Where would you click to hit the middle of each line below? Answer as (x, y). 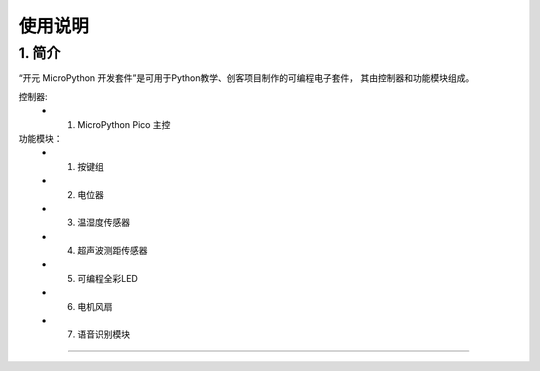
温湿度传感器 (103, 222)
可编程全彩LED (108, 278)
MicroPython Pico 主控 (124, 124)
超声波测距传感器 (112, 251)
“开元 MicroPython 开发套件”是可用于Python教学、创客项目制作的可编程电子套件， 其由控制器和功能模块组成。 (246, 78)
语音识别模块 (103, 334)
